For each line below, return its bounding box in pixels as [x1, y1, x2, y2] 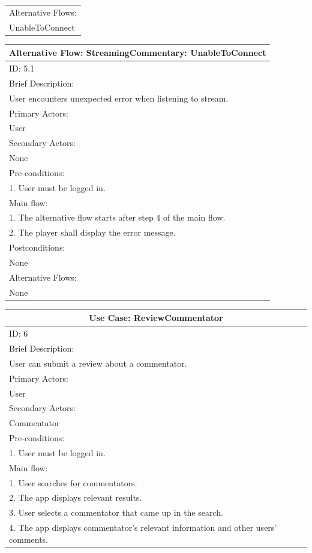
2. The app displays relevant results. [9, 491, 142, 504]
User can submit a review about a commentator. [9, 356, 187, 369]
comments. [9, 533, 49, 545]
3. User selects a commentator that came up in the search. [9, 506, 223, 519]
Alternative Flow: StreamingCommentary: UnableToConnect [9, 46, 266, 59]
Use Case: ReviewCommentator [89, 311, 223, 324]
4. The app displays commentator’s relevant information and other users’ [9, 521, 277, 534]
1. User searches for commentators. [9, 476, 137, 489]
